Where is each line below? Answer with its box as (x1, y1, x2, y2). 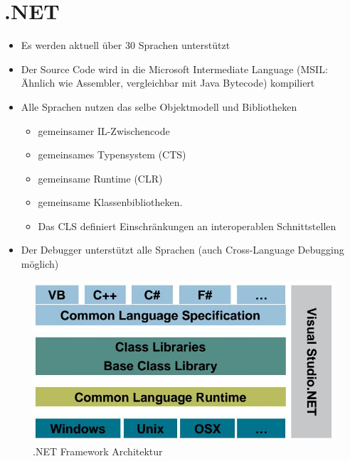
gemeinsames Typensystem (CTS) (38, 147, 186, 162)
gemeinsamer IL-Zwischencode (38, 123, 170, 138)
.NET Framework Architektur (33, 443, 163, 458)
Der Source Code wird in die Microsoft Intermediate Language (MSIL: (21, 61, 328, 76)
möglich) (21, 256, 59, 271)
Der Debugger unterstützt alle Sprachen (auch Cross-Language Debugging (21, 242, 344, 257)
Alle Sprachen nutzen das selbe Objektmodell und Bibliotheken (21, 99, 297, 114)
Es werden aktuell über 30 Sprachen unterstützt (21, 38, 230, 53)
